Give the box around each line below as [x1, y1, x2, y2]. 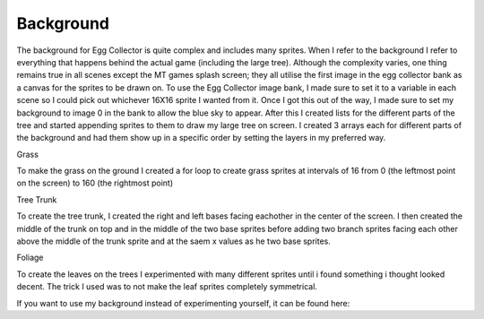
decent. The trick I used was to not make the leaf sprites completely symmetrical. [16, 281, 318, 292]
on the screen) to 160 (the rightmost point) [16, 177, 174, 188]
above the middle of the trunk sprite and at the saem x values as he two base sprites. [16, 236, 332, 246]
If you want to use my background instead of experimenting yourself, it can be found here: [16, 297, 350, 308]
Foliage [16, 252, 44, 263]
